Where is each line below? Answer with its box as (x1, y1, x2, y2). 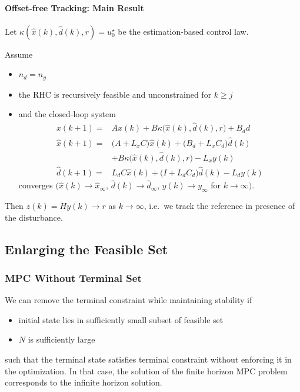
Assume (5, 48, 33, 60)
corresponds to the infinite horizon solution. (5, 376, 162, 388)
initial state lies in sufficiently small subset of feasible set (18, 313, 224, 325)
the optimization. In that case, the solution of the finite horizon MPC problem (5, 364, 288, 377)
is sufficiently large (28, 333, 95, 346)
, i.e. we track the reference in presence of (144, 200, 295, 212)
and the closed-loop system (18, 108, 116, 120)
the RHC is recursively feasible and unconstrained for (18, 88, 212, 100)
